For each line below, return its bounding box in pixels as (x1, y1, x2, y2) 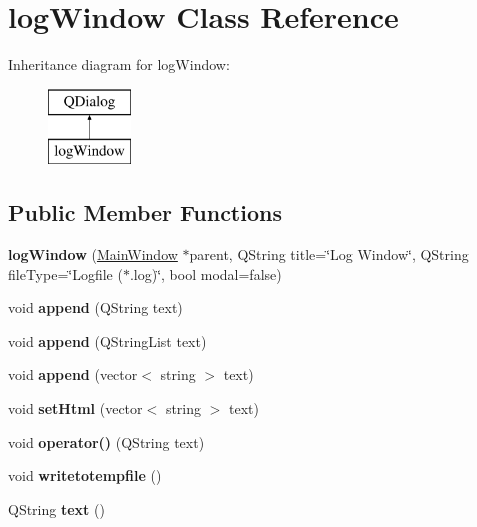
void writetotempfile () (8, 465, 162, 486)
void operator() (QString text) (8, 431, 205, 452)
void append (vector (8, 364, 138, 385)
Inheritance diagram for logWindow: (8, 54, 230, 75)
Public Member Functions (8, 197, 282, 228)
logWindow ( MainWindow (8, 244, 178, 265)
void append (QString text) (8, 297, 183, 318)
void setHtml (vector (8, 398, 143, 419)
